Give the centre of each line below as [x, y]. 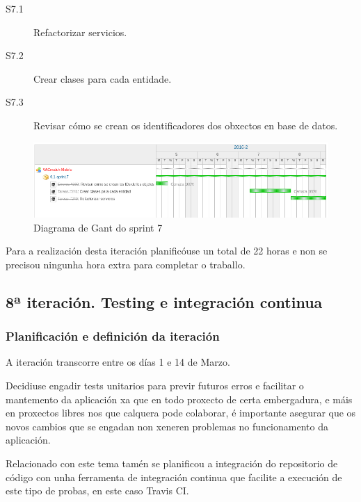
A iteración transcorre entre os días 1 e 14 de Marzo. [118, 362]
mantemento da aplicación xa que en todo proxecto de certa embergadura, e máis [179, 399]
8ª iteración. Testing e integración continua [164, 301]
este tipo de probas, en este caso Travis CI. [97, 491]
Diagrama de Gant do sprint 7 [98, 227]
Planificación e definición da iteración [113, 336]
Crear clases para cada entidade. [103, 78]
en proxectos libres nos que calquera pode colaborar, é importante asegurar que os [181, 413]
